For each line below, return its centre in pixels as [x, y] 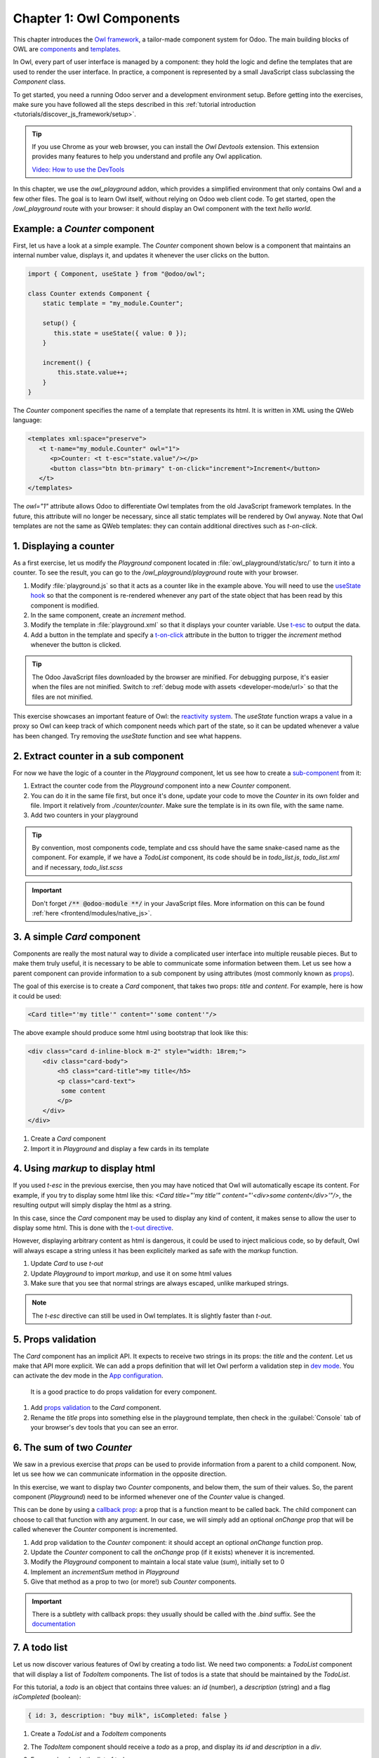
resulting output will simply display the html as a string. [92, 1205]
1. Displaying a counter [64, 546]
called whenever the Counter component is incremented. [95, 1529]
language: [27, 420]
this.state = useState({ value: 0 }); [120, 333]
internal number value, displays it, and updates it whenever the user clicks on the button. [141, 255]
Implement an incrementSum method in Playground [105, 1572]
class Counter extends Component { [89, 294]
